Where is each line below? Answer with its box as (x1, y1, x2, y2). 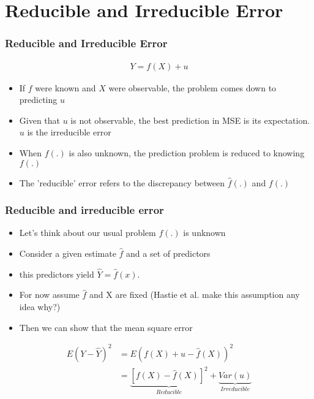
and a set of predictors (126, 247, 211, 259)
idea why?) (19, 300, 61, 313)
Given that (19, 113, 61, 126)
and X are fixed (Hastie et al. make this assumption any (89, 288, 300, 301)
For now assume (19, 288, 80, 301)
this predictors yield (19, 267, 94, 280)
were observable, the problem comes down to (108, 81, 277, 94)
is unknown (183, 226, 226, 239)
